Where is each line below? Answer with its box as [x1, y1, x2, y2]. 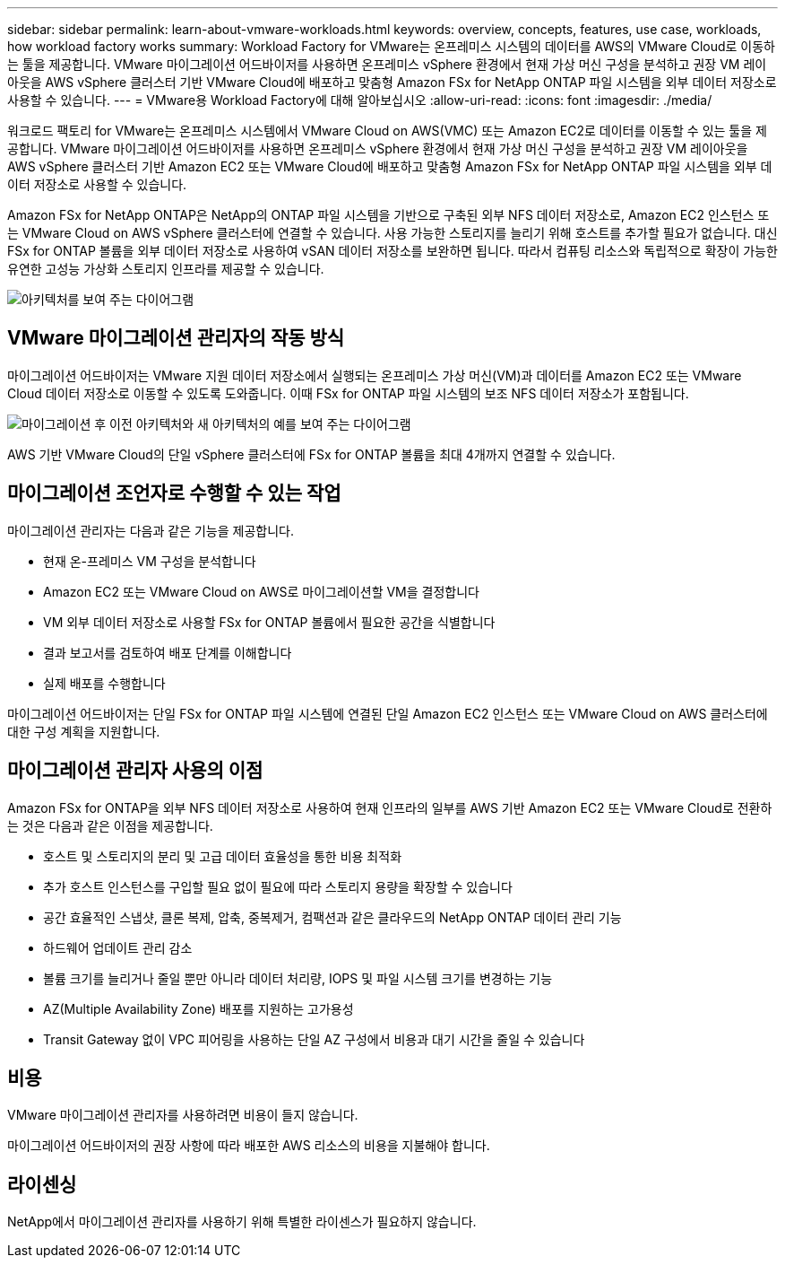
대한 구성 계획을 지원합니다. [7, 723, 160, 739]
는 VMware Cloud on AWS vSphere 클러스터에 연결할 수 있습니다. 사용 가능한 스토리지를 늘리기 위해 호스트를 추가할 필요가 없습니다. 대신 [7, 225, 778, 240]
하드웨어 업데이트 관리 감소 [43, 939, 193, 955]
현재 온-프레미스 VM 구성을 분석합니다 [43, 553, 256, 569]
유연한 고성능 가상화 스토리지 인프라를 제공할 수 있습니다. [7, 261, 324, 276]
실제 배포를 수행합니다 [43, 675, 166, 691]
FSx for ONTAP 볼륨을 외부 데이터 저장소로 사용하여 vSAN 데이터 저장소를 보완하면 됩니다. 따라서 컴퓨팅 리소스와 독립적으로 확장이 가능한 [7, 243, 778, 258]
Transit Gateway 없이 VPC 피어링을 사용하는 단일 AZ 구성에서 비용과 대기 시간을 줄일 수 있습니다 [43, 1031, 585, 1047]
